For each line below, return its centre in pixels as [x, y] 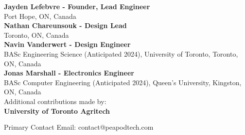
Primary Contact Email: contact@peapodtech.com [79, 127]
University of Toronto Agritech [57, 111]
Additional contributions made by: [55, 101]
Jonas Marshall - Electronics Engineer [69, 73]
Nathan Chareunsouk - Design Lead [65, 25]
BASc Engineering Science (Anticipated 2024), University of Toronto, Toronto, [121, 53]
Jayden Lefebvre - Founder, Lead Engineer [77, 6]
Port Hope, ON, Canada [40, 16]
